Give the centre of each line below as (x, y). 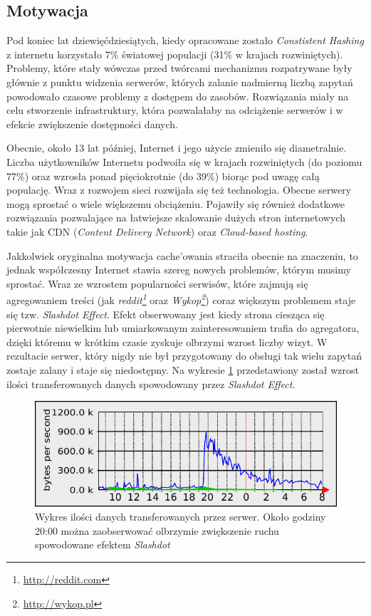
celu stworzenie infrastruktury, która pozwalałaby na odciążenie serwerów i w (175, 110)
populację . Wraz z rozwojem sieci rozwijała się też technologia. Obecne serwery (179, 190)
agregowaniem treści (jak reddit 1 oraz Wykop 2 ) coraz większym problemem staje (181, 299)
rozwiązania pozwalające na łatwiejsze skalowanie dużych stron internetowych (176, 218)
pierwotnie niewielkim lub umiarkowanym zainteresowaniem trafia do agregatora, (183, 328)
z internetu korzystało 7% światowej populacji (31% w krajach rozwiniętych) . (175, 54)
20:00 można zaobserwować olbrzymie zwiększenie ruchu (157, 530)
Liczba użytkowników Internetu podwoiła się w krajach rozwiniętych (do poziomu (184, 161)
